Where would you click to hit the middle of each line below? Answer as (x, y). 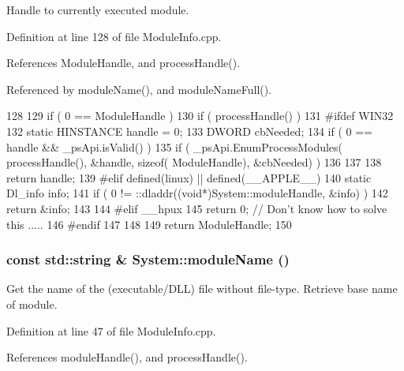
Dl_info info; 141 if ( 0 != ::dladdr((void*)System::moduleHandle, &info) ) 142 (197, 193)
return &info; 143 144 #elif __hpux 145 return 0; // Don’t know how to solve (197, 208)
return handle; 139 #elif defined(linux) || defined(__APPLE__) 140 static (189, 177)
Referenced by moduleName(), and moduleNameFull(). (139, 89)
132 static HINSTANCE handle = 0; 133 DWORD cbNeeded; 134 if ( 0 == (190, 131)
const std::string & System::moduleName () (148, 259)
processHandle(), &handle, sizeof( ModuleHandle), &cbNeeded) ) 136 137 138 (194, 162)
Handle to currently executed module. (98, 9)
